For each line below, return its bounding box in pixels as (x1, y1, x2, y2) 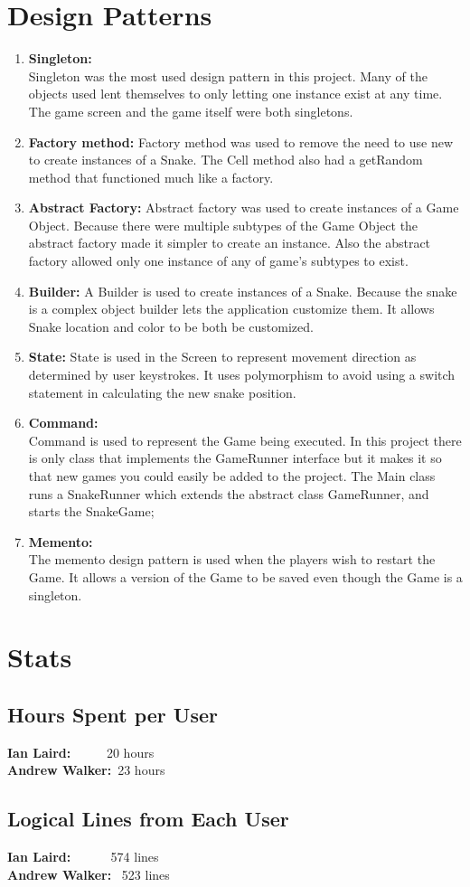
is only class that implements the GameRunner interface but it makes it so (28, 448, 442, 467)
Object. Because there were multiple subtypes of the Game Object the (28, 215, 418, 234)
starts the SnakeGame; (28, 502, 155, 521)
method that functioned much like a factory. (28, 167, 274, 186)
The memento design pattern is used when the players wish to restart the (28, 550, 436, 569)
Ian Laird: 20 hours (7, 742, 155, 761)
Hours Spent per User (7, 700, 218, 728)
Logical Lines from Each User (7, 805, 289, 833)
